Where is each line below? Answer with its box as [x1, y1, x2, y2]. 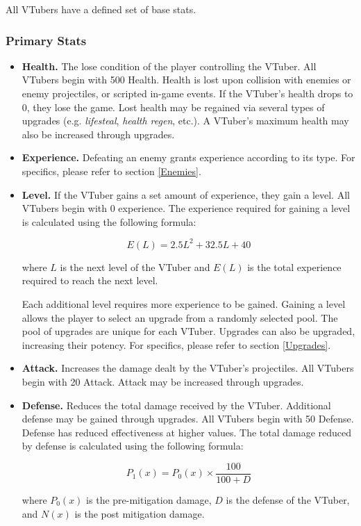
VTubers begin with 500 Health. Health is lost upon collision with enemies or [22, 72, 351, 87]
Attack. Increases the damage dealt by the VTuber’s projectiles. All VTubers [22, 361, 354, 375]
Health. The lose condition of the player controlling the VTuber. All [22, 58, 317, 73]
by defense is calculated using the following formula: [22, 438, 244, 453]
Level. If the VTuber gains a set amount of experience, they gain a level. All [22, 187, 350, 202]
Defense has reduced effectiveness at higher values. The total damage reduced [22, 425, 352, 439]
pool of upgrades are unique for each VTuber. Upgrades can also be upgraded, [22, 324, 355, 338]
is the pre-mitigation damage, [86, 493, 212, 507]
